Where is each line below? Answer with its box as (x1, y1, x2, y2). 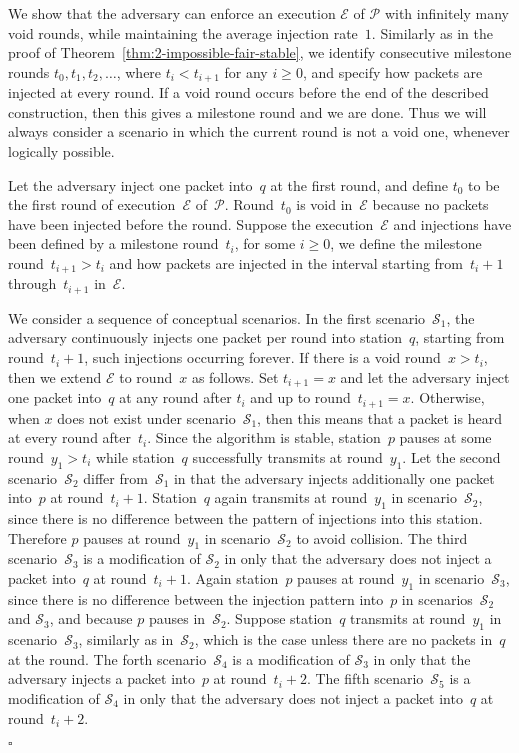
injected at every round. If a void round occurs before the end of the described (8, 82, 489, 103)
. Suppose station (226, 608, 333, 629)
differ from (83, 467, 148, 488)
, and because (49, 608, 133, 629)
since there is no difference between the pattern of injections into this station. (8, 507, 483, 528)
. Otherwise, (410, 387, 485, 408)
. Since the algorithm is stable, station (147, 427, 381, 448)
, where (116, 61, 162, 82)
